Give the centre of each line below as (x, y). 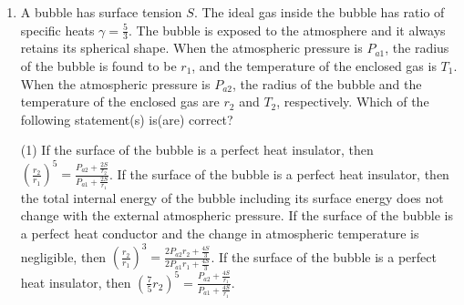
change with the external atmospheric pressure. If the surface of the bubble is (237, 215)
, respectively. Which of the (353, 102)
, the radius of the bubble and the (327, 83)
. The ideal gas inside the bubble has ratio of (319, 12)
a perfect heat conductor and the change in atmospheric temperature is (220, 233)
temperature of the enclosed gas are (120, 102)
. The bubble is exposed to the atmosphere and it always (287, 30)
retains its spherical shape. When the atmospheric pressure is (191, 48)
